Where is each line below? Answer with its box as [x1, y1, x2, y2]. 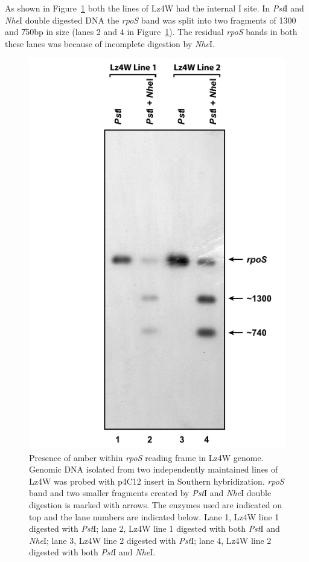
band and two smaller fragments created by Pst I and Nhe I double [29, 486, 272, 499]
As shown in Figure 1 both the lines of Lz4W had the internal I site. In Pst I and [5, 2, 304, 14]
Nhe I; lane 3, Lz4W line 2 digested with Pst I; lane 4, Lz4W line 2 [29, 534, 272, 546]
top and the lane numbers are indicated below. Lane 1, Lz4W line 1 [29, 510, 279, 523]
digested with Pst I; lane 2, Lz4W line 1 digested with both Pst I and [29, 522, 280, 535]
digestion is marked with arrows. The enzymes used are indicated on [29, 498, 282, 511]
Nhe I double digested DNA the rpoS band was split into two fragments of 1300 [5, 13, 296, 26]
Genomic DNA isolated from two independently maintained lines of [29, 463, 278, 476]
